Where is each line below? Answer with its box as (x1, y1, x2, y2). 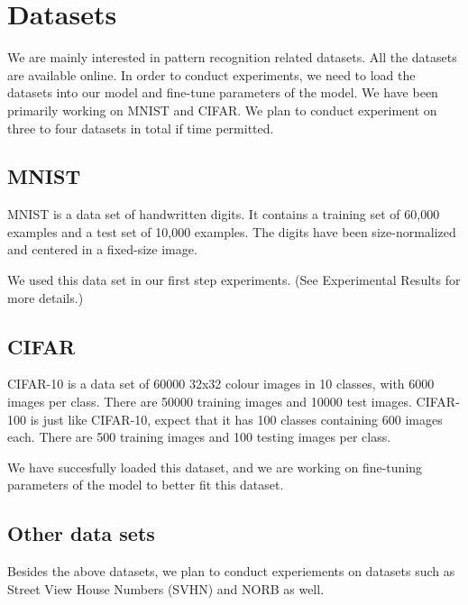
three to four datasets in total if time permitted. (7, 118, 274, 137)
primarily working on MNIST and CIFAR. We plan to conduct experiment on (7, 100, 437, 119)
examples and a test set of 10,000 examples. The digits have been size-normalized (7, 222, 456, 241)
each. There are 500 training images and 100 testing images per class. (7, 427, 391, 446)
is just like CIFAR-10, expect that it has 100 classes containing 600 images (30, 409, 443, 428)
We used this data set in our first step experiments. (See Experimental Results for (7, 270, 461, 289)
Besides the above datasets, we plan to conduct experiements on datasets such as (7, 562, 455, 581)
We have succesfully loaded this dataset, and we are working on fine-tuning (7, 457, 423, 476)
